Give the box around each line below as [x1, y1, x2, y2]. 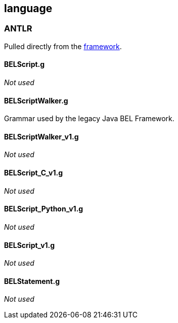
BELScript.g [4, 60, 45, 69]
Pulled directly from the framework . [4, 42, 122, 51]
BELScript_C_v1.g [4, 168, 63, 177]
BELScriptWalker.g [4, 96, 68, 105]
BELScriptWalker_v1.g [4, 132, 79, 141]
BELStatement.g [4, 276, 60, 285]
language [4, 2, 53, 15]
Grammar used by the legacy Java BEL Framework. [4, 114, 174, 123]
